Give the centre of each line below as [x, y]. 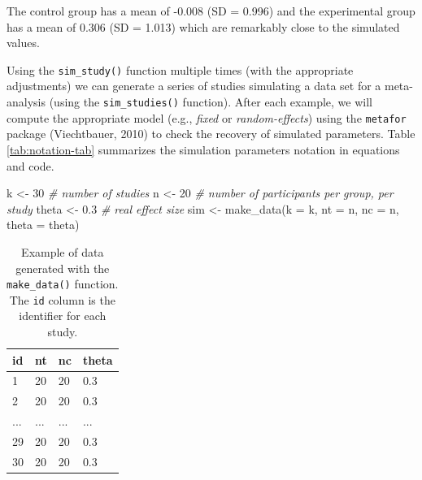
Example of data [63, 251]
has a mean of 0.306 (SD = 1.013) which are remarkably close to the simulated [203, 26]
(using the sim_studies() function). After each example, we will [211, 102]
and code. [30, 165]
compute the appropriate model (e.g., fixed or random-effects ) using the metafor [207, 117]
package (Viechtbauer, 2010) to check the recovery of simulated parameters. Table [211, 134]
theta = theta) [43, 225]
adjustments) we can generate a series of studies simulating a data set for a [194, 86]
